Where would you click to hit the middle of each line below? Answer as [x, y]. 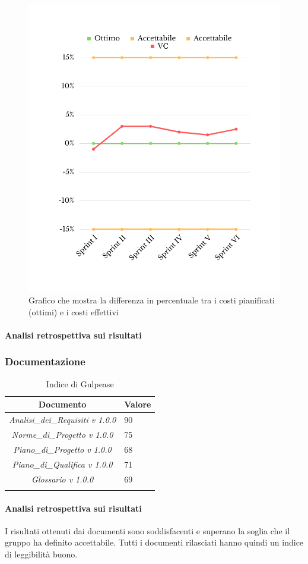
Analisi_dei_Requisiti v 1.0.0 [63, 420]
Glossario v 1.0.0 [63, 479]
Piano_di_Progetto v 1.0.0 [62, 449]
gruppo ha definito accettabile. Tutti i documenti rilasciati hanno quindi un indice [154, 542]
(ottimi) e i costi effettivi [74, 311]
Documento [62, 404]
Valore [138, 404]
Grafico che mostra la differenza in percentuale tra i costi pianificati [152, 300]
